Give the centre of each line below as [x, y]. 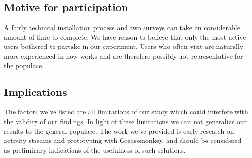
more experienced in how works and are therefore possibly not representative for [124, 55]
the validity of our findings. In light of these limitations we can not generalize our [125, 121]
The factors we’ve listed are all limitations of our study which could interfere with [126, 112]
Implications [36, 91]
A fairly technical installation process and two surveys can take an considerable [122, 27]
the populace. [24, 65]
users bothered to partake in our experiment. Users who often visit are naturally [124, 46]
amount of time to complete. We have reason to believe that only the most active [125, 37]
